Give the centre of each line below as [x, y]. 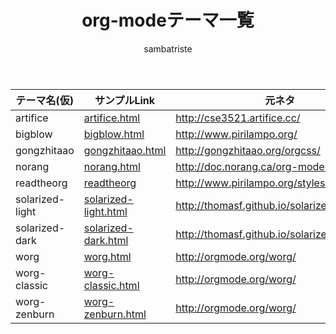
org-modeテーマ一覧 [168, 20]
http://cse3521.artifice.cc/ [238, 118]
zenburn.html [115, 314]
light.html [105, 211]
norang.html [112, 166]
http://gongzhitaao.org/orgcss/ [248, 150]
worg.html [107, 256]
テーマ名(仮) [45, 100]
